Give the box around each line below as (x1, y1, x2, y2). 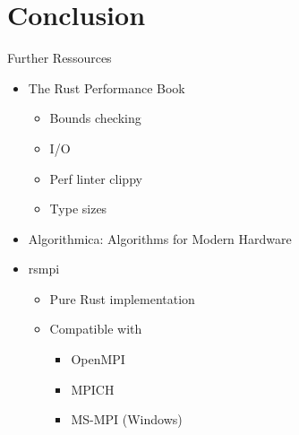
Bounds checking (49, 109, 141, 127)
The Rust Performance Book (28, 78, 185, 97)
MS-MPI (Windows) (71, 410, 183, 429)
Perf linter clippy (49, 169, 142, 187)
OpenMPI (71, 350, 125, 369)
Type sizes (49, 199, 107, 218)
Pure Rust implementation (49, 289, 195, 308)
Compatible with (49, 319, 142, 338)
